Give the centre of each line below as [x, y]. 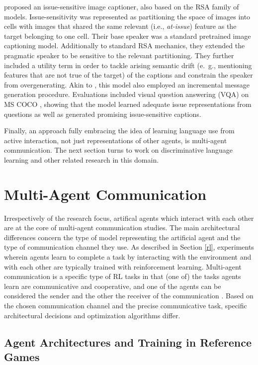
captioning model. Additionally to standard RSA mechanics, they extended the [125, 46]
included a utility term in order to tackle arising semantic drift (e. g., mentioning [128, 65]
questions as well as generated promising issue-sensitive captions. [103, 114]
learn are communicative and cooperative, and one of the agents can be [113, 286]
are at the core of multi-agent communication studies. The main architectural [122, 228]
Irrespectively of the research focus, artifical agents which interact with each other [129, 218]
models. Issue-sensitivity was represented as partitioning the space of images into [127, 16]
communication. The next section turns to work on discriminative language [119, 150]
